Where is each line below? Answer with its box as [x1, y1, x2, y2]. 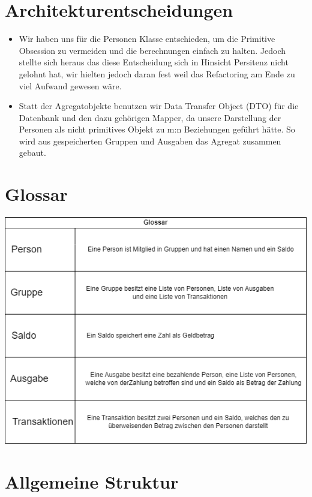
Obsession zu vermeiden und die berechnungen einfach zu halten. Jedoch [19, 44, 286, 56]
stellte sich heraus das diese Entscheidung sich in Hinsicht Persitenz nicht [19, 56, 289, 68]
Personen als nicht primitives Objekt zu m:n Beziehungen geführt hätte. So [19, 123, 295, 135]
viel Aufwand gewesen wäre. [19, 79, 122, 92]
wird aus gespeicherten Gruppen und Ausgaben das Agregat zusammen [19, 134, 281, 147]
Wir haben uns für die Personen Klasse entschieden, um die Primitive [19, 32, 275, 45]
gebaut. [19, 146, 46, 159]
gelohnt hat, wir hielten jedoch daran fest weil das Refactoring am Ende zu [19, 67, 295, 80]
